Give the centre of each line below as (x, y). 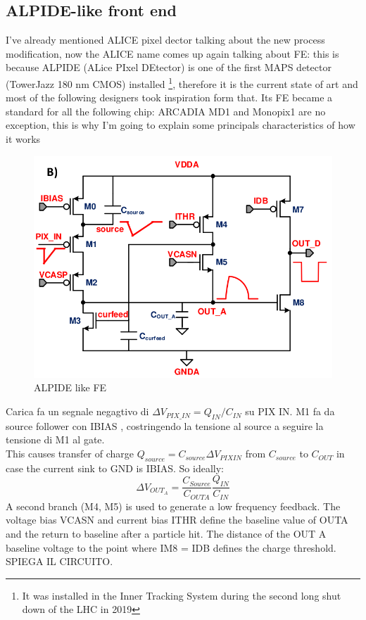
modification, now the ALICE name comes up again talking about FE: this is (172, 53)
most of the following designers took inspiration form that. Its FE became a (169, 97)
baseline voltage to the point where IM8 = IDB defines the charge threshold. (171, 547)
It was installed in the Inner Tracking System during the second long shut (182, 595)
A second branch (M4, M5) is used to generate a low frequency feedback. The (173, 506)
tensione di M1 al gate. (55, 439)
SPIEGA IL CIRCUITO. (59, 561)
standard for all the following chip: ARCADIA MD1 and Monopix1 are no (166, 111)
